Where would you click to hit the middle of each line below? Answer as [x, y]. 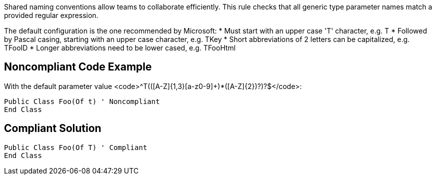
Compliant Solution [53, 128]
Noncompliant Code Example [78, 67]
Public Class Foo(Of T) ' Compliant [76, 147]
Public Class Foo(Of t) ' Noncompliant [82, 101]
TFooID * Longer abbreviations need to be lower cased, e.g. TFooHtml [120, 48]
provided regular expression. [51, 15]
